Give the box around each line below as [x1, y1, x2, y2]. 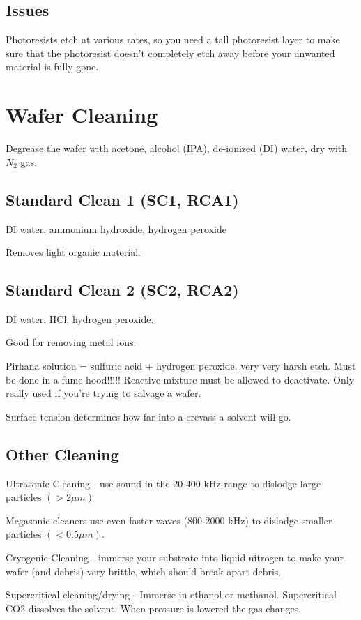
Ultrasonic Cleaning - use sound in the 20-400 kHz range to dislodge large [6, 476, 321, 490]
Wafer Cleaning [6, 100, 158, 129]
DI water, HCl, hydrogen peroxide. [6, 311, 154, 326]
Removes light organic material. [6, 245, 141, 259]
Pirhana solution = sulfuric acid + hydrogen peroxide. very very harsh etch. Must [6, 358, 356, 373]
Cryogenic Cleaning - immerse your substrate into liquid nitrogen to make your [6, 550, 344, 565]
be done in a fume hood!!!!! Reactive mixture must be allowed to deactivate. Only [6, 372, 355, 386]
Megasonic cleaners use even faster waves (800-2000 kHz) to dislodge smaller [6, 513, 332, 527]
